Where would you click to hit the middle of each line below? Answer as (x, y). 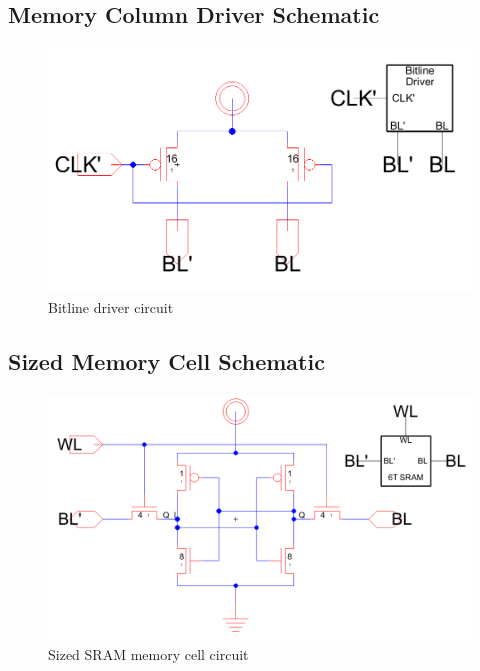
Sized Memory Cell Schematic (166, 361)
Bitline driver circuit (111, 307)
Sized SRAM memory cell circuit (148, 653)
